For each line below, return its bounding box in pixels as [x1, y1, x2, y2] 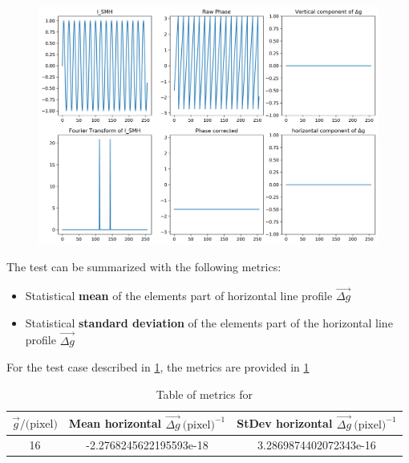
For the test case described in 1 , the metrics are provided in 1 [6, 359, 310, 376]
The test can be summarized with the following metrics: [6, 258, 281, 275]
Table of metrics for [156, 385, 253, 402]
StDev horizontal [237, 415, 333, 432]
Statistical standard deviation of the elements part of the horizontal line [25, 314, 393, 331]
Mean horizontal [68, 415, 162, 432]
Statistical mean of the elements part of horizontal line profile [25, 287, 333, 304]
